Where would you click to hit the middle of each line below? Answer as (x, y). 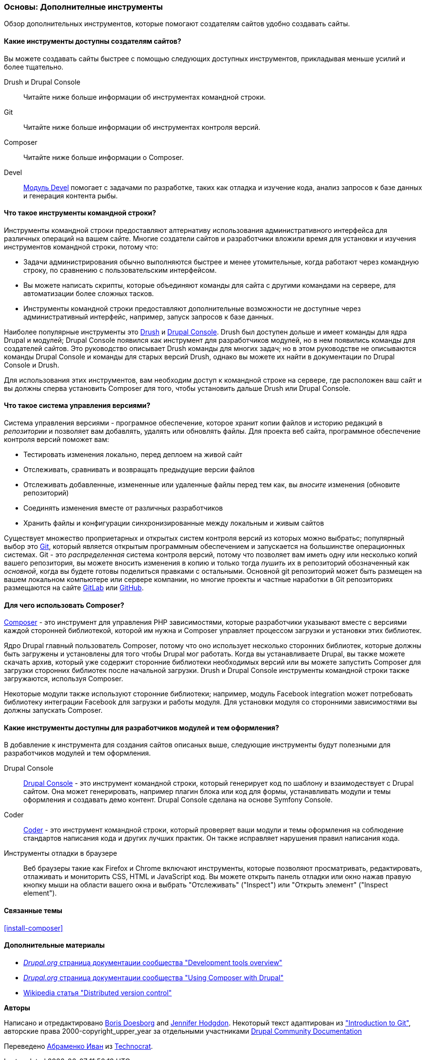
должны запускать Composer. (53, 710)
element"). (40, 893)
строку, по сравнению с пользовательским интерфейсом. (120, 270)
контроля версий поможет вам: (57, 440)
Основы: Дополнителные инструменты (83, 7)
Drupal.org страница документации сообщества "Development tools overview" (153, 962)
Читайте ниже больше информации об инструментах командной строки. (145, 97)
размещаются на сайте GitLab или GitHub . (74, 588)
